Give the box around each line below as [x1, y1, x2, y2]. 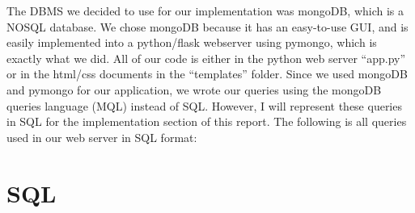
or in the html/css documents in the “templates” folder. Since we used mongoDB [6, 65, 408, 82]
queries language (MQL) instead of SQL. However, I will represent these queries [6, 97, 402, 114]
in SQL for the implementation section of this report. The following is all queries [6, 113, 407, 130]
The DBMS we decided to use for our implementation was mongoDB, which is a [6, 2, 404, 19]
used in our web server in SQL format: [6, 128, 197, 145]
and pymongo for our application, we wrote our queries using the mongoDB [6, 81, 382, 98]
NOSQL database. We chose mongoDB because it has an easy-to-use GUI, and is [6, 18, 409, 35]
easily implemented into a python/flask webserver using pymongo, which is [6, 34, 377, 51]
